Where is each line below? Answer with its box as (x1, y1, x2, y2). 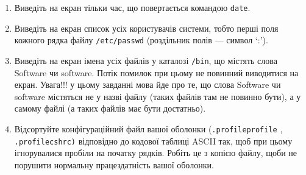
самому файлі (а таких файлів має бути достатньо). (14, 102, 206, 115)
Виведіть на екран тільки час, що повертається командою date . (14, 1, 251, 13)
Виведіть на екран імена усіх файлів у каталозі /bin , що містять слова (14, 54, 277, 66)
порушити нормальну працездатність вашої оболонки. (14, 158, 214, 171)
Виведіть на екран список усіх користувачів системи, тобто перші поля (14, 21, 279, 34)
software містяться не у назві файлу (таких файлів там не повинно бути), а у (14, 90, 301, 102)
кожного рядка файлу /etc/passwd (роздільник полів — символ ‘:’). (14, 34, 268, 46)
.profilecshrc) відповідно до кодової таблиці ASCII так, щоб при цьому (14, 134, 293, 147)
